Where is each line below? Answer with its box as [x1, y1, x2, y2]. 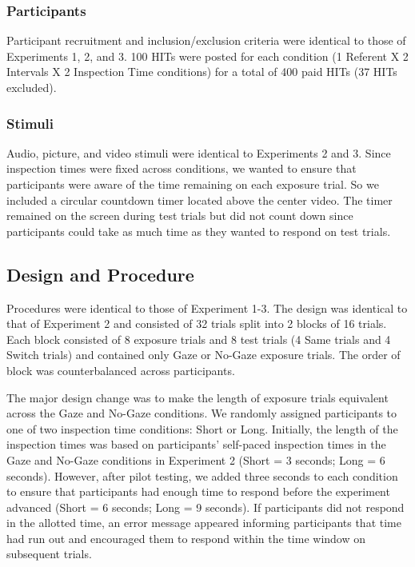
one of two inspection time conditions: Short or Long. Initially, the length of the [6, 420, 398, 437]
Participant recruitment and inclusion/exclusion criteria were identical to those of [6, 32, 406, 49]
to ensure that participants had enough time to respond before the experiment [6, 483, 390, 500]
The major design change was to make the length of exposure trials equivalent [6, 389, 389, 405]
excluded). [6, 79, 57, 95]
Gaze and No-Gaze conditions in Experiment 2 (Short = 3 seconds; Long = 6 [6, 451, 385, 468]
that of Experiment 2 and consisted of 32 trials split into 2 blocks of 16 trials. [6, 315, 387, 332]
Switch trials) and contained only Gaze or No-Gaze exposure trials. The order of [6, 346, 401, 363]
